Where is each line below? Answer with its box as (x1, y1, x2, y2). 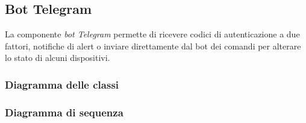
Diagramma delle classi (5, 77, 119, 92)
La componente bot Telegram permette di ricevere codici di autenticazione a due (5, 28, 300, 40)
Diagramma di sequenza (5, 104, 123, 119)
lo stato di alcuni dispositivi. (5, 51, 110, 64)
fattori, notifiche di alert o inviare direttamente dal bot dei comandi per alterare (5, 39, 301, 52)
